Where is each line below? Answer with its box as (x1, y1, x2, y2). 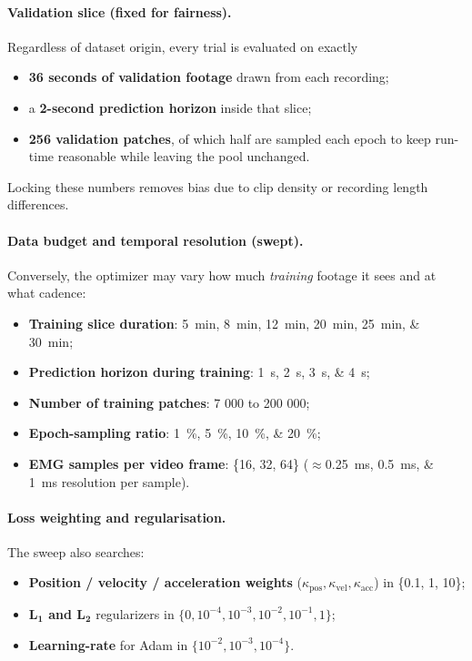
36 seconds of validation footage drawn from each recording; (28, 67, 389, 86)
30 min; (28, 331, 74, 351)
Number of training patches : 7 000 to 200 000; (28, 392, 310, 412)
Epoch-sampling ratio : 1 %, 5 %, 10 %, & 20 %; (28, 423, 321, 442)
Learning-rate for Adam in (28, 635, 188, 654)
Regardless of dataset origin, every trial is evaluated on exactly (7, 36, 358, 56)
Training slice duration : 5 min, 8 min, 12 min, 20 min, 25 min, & (28, 313, 420, 332)
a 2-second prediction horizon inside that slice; (28, 97, 312, 117)
